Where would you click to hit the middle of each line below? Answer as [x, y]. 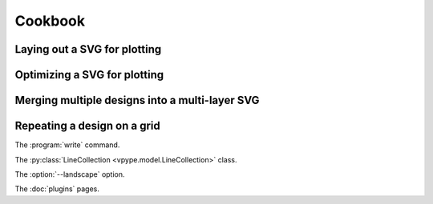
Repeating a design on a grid [87, 126]
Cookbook [50, 21]
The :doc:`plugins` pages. [57, 189]
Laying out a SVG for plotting [88, 49]
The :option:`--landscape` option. [70, 174]
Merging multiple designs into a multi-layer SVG [137, 100]
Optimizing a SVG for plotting [89, 75]
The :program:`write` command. [67, 145]
